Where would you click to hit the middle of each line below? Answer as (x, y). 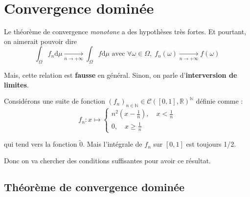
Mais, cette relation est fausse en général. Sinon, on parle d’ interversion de (121, 75)
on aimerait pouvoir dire (41, 41)
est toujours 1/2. (211, 144)
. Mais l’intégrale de (113, 144)
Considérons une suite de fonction (55, 101)
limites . (16, 84)
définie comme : (219, 101)
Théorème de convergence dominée (94, 186)
